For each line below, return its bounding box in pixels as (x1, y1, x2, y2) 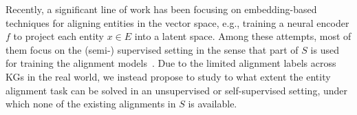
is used (310, 42, 339, 56)
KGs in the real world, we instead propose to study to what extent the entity (6, 69, 331, 83)
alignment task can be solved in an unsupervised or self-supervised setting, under (6, 83, 348, 97)
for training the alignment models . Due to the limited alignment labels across (6, 56, 336, 70)
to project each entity (13, 29, 105, 43)
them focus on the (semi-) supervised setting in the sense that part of (6, 42, 299, 56)
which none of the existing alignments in (6, 96, 176, 111)
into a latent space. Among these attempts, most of (134, 29, 351, 43)
